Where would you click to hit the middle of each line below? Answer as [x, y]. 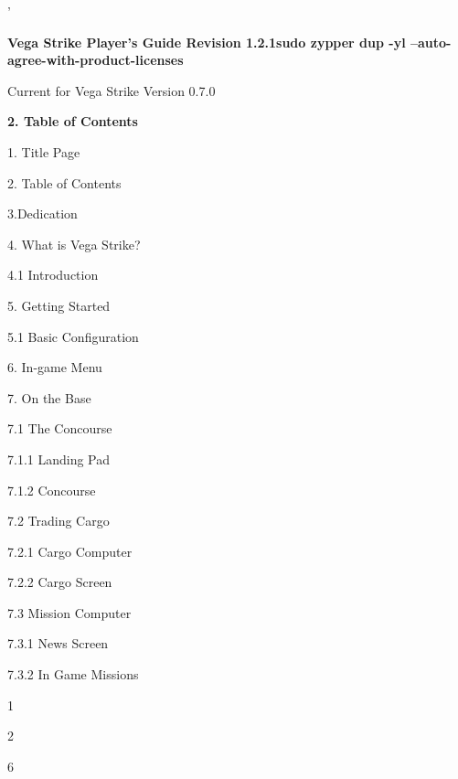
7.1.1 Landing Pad [59, 459]
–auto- [431, 42]
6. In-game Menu [55, 367]
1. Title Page [44, 151]
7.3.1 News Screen [58, 643]
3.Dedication [43, 213]
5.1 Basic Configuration [73, 336]
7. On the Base [49, 397]
